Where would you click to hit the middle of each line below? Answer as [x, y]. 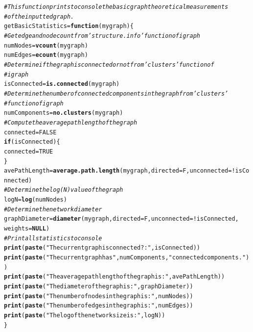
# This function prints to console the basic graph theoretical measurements [116, 7]
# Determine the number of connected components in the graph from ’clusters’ [116, 93]
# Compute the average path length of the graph [71, 122]
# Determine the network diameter [53, 209]
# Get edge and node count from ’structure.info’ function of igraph [102, 36]
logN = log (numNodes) [35, 200]
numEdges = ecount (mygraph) [46, 55]
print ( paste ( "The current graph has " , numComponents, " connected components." [125, 258]
